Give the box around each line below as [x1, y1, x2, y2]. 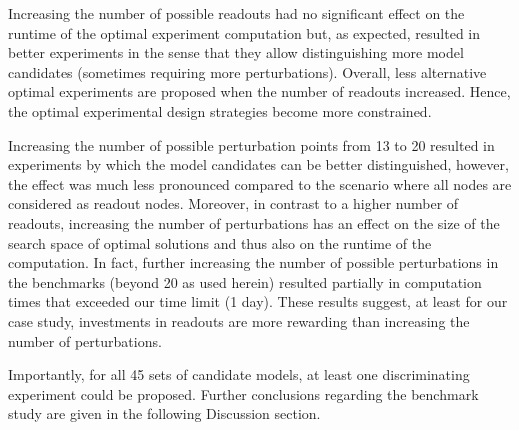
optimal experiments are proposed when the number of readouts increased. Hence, [8, 81, 511, 102]
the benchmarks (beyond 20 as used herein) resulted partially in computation [8, 271, 482, 292]
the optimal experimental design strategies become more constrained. [8, 100, 432, 121]
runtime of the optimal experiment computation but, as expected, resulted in [8, 22, 481, 43]
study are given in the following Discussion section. [8, 403, 321, 424]
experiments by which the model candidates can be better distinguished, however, [8, 154, 509, 175]
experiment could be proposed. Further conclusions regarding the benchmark [8, 383, 479, 404]
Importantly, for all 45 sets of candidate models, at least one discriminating [8, 364, 470, 385]
